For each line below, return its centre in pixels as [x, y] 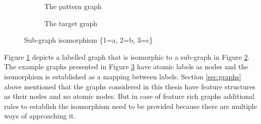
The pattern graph [73, 6]
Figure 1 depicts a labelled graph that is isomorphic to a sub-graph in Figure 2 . [127, 56]
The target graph [71, 23]
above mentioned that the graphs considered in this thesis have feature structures [130, 86]
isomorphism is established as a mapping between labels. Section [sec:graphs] [123, 76]
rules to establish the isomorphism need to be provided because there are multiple [130, 106]
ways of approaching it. [40, 116]
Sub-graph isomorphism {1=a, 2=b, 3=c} [89, 40]
